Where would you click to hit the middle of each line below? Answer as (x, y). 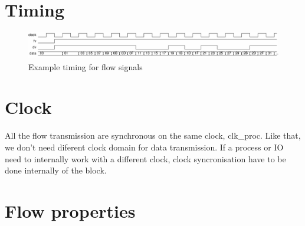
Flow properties (70, 210)
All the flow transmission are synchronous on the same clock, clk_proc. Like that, (153, 135)
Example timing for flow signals (86, 66)
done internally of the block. (56, 170)
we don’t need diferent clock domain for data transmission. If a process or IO (144, 147)
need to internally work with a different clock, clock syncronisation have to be (145, 158)
